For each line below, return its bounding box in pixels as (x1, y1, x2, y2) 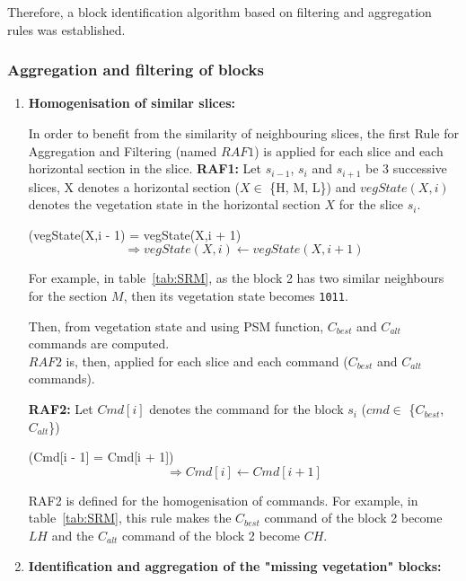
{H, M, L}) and (269, 177, 356, 196)
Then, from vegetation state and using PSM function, (28, 316, 324, 335)
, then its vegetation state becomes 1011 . (123, 286, 348, 305)
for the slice (339, 195, 403, 214)
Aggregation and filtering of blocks (7, 58, 264, 81)
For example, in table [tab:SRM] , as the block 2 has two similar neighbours (28, 268, 444, 287)
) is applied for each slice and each (254, 141, 444, 160)
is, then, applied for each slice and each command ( (66, 351, 348, 370)
